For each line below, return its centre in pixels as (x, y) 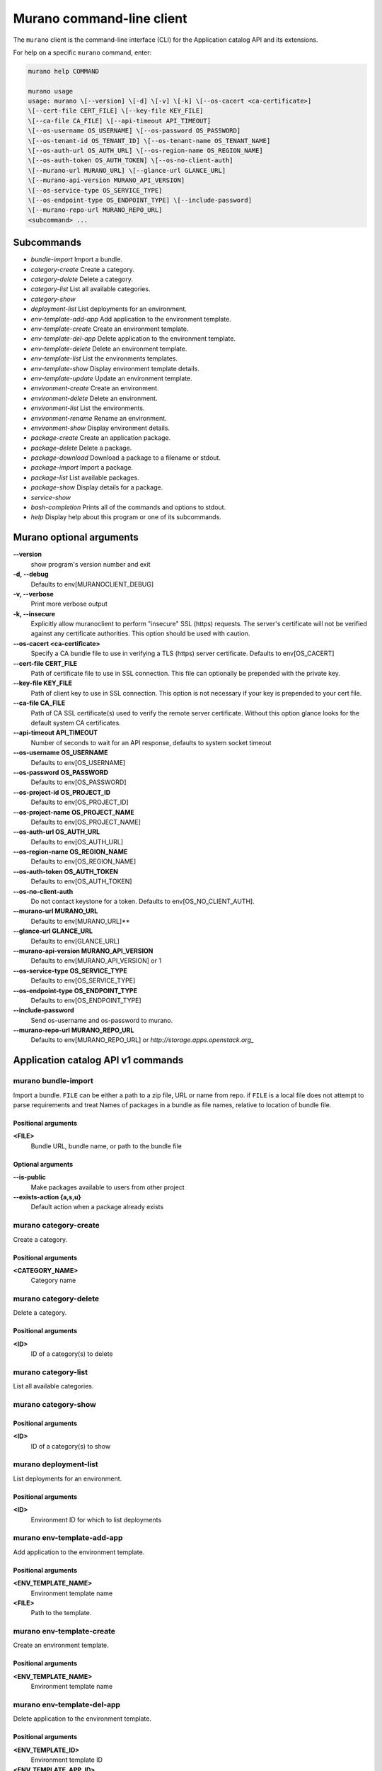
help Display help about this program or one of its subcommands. (126, 517)
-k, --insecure (34, 613)
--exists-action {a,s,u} (47, 1196)
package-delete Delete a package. (81, 448)
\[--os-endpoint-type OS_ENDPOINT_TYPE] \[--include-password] (140, 200)
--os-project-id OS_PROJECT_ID (62, 792)
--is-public (29, 1177)
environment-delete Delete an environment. (94, 398)
